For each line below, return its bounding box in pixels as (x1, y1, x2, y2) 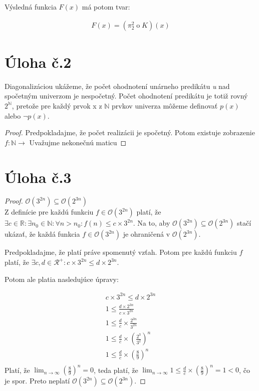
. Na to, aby (133, 218, 170, 228)
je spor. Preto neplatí (5, 375, 70, 386)
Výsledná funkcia (5, 2, 57, 12)
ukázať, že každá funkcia (5, 229, 80, 239)
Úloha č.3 (5, 166, 72, 187)
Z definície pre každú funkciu (5, 207, 94, 217)
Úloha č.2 (5, 51, 72, 72)
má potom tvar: (82, 2, 130, 12)
